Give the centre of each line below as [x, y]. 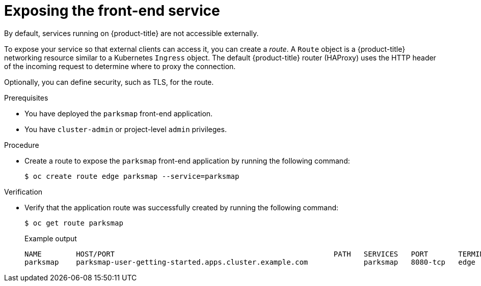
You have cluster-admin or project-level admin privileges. [126, 129]
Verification [23, 192]
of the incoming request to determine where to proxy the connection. [120, 66]
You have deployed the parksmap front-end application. [119, 113]
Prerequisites [26, 98]
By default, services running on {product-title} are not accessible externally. [131, 33]
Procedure [22, 145]
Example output [51, 238]
